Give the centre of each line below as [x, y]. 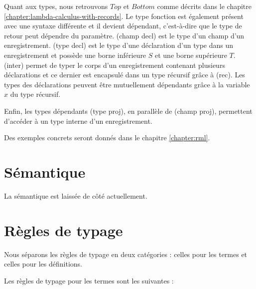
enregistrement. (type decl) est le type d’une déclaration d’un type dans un [119, 45]
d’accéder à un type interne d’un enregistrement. [78, 121]
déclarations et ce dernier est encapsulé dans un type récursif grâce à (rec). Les [125, 75]
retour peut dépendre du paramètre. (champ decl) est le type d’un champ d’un [124, 35]
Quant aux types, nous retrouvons [56, 6]
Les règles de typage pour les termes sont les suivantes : [89, 280]
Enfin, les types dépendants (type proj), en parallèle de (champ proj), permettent [128, 111]
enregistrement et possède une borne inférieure [75, 55]
